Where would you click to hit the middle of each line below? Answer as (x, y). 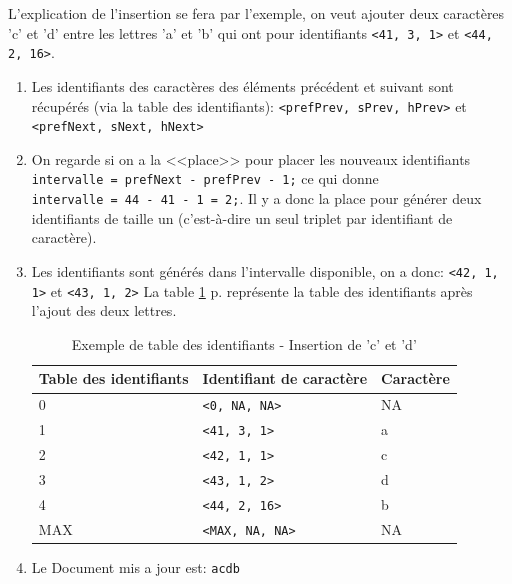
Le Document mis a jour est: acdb (135, 566)
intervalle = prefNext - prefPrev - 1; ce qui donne (205, 178)
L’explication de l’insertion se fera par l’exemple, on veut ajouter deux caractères (256, 13)
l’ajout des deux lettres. (104, 310)
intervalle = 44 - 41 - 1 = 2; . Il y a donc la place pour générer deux (256, 198)
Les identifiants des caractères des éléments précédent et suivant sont (242, 85)
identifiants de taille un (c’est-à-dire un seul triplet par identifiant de (242, 217)
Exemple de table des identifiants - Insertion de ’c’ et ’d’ (244, 343)
